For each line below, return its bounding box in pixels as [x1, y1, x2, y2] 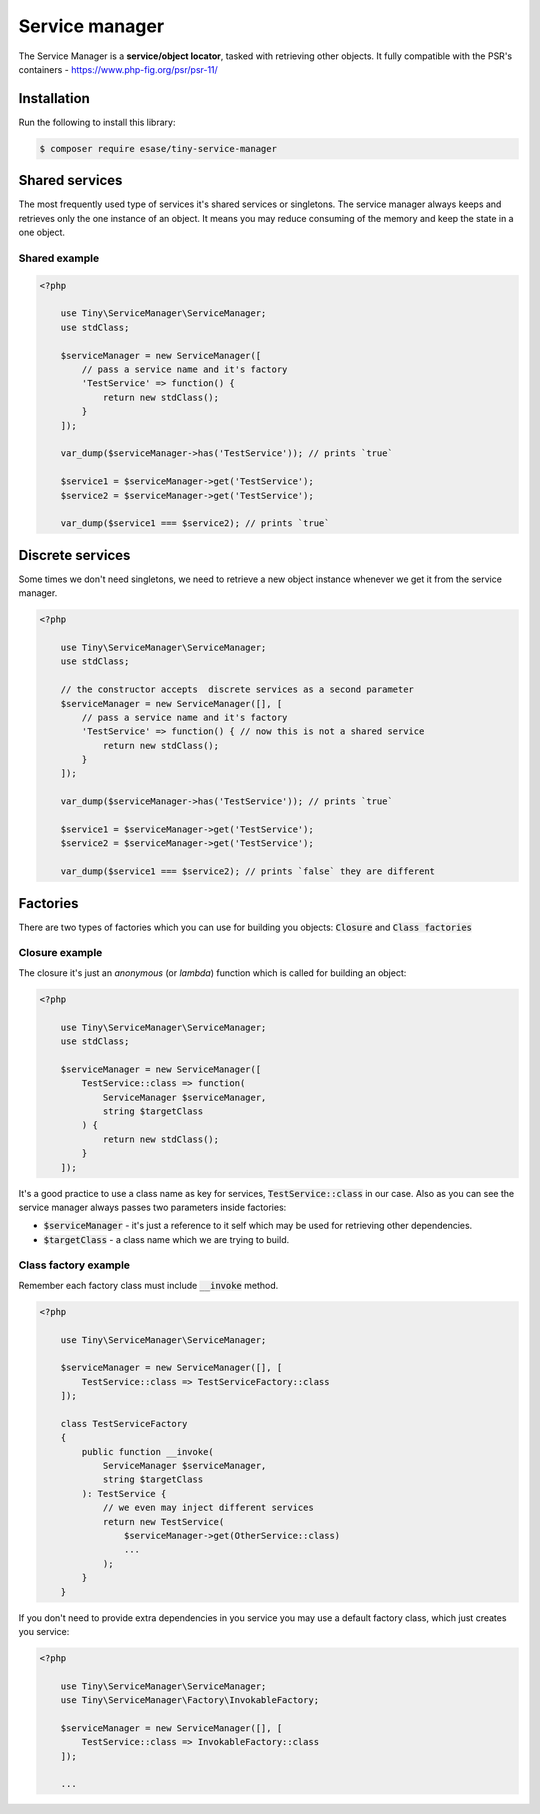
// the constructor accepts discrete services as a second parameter [60, 684, 415, 695]
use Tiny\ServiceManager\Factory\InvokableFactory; [60, 1695, 320, 1706]
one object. [18, 226, 65, 239]
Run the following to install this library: [18, 116, 176, 128]
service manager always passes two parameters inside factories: [18, 1201, 287, 1213]
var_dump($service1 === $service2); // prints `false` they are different [60, 866, 435, 877]
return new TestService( [102, 1516, 225, 1527]
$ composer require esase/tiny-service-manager [39, 143, 277, 154]
